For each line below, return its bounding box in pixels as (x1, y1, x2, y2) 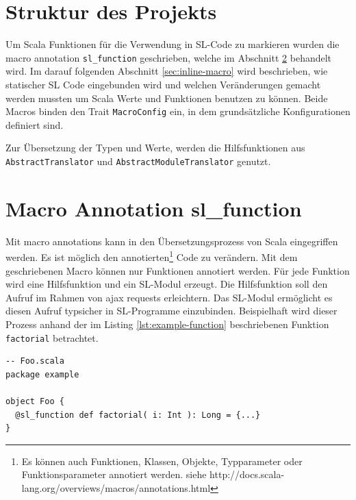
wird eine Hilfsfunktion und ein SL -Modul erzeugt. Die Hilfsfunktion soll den (5, 277, 328, 291)
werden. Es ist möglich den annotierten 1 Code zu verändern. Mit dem (5, 248, 298, 264)
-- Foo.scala (5, 356, 64, 366)
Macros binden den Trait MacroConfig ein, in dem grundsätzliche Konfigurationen (5, 104, 351, 118)
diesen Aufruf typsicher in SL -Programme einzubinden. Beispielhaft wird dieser (5, 303, 338, 318)
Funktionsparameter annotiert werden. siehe (21, 467, 207, 482)
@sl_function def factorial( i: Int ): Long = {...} (15, 410, 261, 420)
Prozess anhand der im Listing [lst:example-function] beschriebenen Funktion (5, 317, 329, 331)
